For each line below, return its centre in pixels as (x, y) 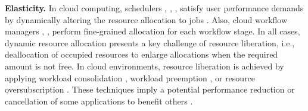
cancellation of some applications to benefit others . (99, 101)
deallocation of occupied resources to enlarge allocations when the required (141, 54)
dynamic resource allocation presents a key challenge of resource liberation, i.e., (150, 42)
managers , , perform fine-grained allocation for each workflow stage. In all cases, (153, 31)
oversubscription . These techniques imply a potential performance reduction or (150, 89)
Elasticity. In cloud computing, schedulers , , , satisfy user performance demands (154, 8)
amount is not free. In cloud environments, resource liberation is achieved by (144, 66)
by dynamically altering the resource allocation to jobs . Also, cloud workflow (146, 19)
